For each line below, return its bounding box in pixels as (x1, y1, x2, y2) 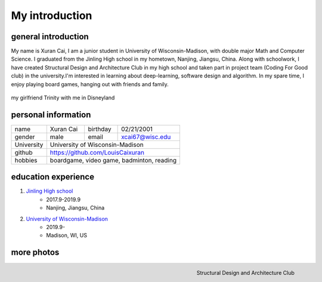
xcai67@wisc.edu (121, 133, 171, 141)
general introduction (11, 32, 89, 42)
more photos (11, 247, 60, 258)
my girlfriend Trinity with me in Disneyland (11, 94, 115, 101)
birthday (88, 125, 112, 133)
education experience (11, 172, 95, 182)
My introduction (11, 9, 92, 22)
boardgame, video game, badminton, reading (49, 156, 177, 164)
